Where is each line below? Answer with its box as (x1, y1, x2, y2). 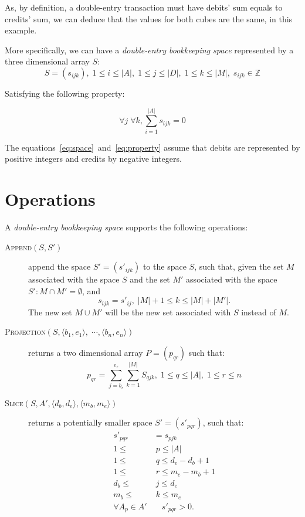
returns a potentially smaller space (28, 416, 152, 428)
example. (5, 24, 37, 36)
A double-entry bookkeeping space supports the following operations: (5, 221, 248, 233)
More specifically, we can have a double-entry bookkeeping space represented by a (5, 43, 294, 56)
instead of (241, 305, 276, 318)
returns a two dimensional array (28, 346, 143, 359)
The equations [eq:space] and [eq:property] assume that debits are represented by (5, 141, 300, 153)
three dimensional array (5, 55, 90, 67)
